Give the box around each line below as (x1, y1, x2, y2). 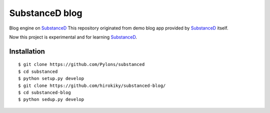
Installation (9, 47, 45, 55)
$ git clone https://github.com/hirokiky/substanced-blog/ (18, 82, 166, 88)
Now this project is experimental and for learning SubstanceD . (9, 34, 137, 40)
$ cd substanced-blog (18, 89, 71, 95)
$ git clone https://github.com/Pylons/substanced (18, 61, 145, 67)
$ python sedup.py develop (18, 96, 84, 102)
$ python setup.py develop (18, 75, 84, 81)
